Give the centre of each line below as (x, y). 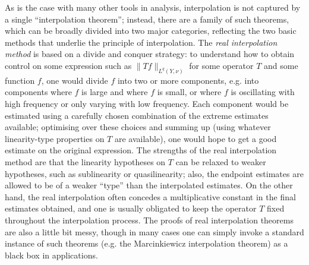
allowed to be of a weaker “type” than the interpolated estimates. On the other (149, 185)
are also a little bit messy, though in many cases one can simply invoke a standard (154, 231)
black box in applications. (51, 255)
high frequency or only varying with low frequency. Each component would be (147, 104)
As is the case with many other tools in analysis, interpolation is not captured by (153, 7)
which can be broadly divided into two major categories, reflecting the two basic (151, 31)
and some (281, 65)
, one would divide (75, 80)
